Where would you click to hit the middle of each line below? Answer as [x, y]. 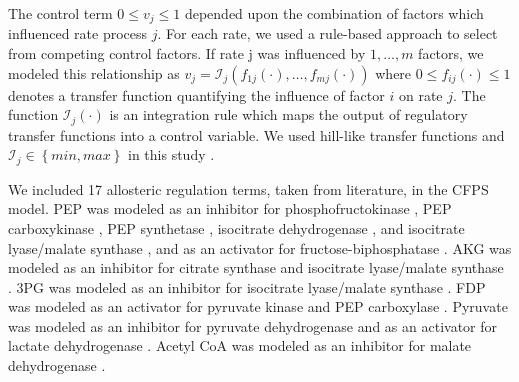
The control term [60, 13]
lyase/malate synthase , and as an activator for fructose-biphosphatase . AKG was [260, 247]
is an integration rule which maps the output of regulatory [288, 114]
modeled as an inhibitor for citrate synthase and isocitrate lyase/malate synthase [256, 267]
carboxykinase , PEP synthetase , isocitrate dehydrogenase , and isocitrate [236, 227]
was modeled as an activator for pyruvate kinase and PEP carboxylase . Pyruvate [258, 306]
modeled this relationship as [94, 72]
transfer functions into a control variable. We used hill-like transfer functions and [256, 134]
